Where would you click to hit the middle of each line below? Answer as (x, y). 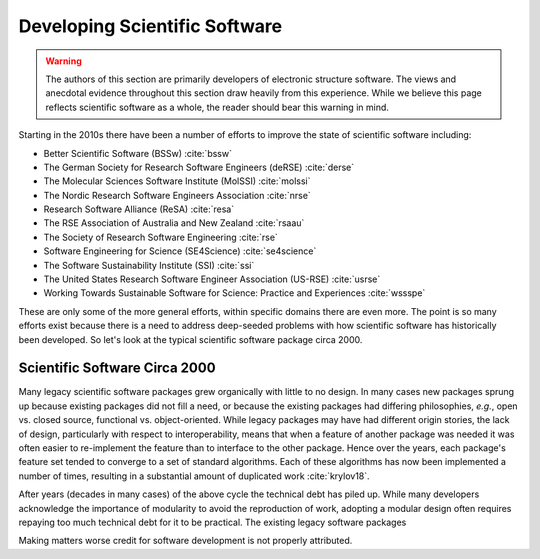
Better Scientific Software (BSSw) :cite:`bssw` (137, 153)
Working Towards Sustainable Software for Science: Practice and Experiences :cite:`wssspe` (234, 293)
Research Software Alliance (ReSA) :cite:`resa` (139, 209)
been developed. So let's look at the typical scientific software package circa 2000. (190, 339)
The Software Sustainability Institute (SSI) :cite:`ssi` (149, 265)
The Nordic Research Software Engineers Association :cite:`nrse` (177, 195)
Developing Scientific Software (150, 26)
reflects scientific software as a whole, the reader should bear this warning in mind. (217, 107)
